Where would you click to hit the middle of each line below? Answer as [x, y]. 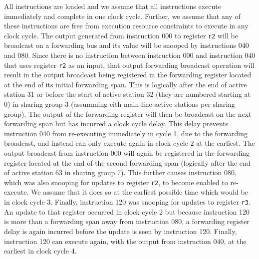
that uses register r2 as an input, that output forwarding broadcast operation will [129, 65]
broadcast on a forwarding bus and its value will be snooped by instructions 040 [127, 45]
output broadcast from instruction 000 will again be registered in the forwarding [127, 153]
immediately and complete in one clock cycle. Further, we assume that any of [122, 16]
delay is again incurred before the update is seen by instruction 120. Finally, [121, 231]
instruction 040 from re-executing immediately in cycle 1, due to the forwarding [126, 133]
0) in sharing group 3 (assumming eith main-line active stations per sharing [120, 104]
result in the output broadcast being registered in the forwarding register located [128, 75]
